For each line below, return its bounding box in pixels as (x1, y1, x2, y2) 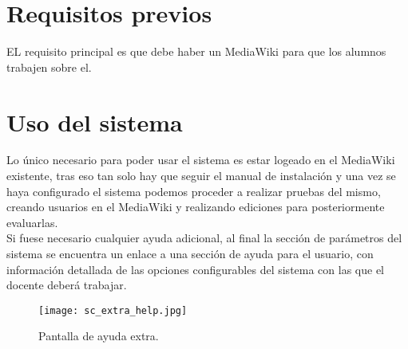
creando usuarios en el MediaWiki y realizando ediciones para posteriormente (6, 198, 385, 215)
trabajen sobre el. (6, 58, 92, 75)
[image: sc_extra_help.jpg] (38, 304, 188, 316)
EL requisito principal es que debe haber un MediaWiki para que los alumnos (6, 43, 386, 60)
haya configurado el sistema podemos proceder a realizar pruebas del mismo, (6, 182, 381, 199)
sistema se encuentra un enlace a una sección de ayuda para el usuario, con (6, 245, 374, 261)
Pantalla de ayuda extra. (38, 327, 159, 344)
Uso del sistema (6, 105, 183, 138)
